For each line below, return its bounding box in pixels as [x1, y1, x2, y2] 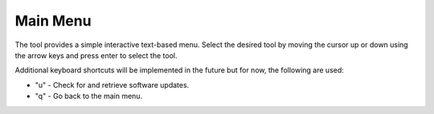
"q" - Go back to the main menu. [35, 92, 143, 101]
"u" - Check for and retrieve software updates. [35, 80, 190, 89]
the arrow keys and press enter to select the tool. [14, 50, 178, 60]
